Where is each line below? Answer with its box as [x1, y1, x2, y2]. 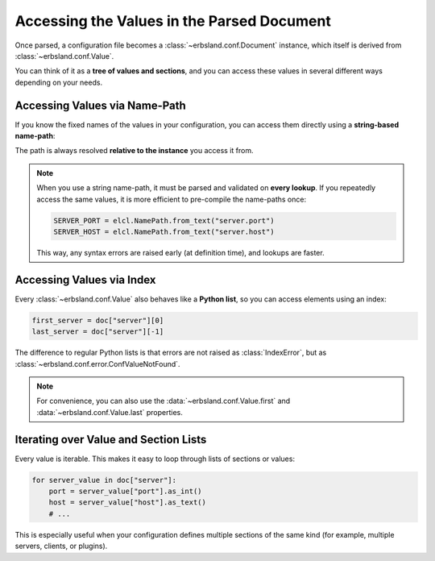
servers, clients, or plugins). [14, 541, 108, 551]
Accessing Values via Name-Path [14, 98, 187, 112]
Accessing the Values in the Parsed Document [14, 12, 332, 30]
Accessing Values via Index [14, 272, 156, 286]
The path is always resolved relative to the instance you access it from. [14, 146, 254, 156]
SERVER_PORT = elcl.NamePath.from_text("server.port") [53, 216, 275, 225]
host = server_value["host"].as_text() [48, 498, 207, 507]
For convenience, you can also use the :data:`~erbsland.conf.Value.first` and [36, 396, 291, 406]
